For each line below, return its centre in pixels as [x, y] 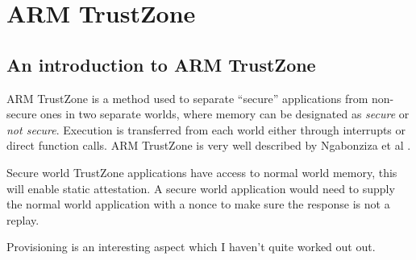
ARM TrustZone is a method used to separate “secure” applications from [187, 98]
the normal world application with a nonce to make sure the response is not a [198, 204]
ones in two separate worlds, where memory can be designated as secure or [225, 114]
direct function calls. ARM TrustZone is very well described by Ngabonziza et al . [209, 145]
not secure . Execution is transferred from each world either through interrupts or [206, 129]
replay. [23, 219]
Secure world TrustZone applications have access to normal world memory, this [202, 172]
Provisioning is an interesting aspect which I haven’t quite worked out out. [191, 247]
